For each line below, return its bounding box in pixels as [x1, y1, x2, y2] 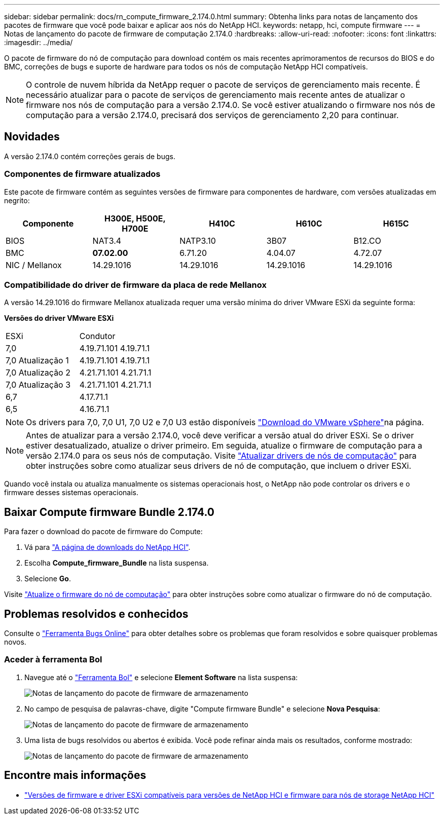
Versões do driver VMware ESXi [4, 314, 114, 323]
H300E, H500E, [104, 213, 166, 224]
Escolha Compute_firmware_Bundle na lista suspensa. [24, 559, 209, 568]
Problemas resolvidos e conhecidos [4, 607, 189, 620]
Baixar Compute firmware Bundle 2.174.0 [4, 505, 214, 518]
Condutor [79, 331, 116, 342]
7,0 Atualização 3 [6, 380, 71, 390]
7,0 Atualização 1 [6, 355, 69, 366]
